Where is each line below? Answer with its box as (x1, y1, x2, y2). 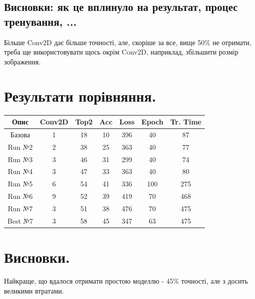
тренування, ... (4, 13, 77, 29)
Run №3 (7, 154, 33, 164)
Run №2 (7, 141, 33, 152)
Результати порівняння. (4, 85, 156, 106)
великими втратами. (4, 285, 64, 296)
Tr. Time (170, 117, 201, 126)
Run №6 (7, 191, 33, 201)
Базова (10, 129, 30, 139)
